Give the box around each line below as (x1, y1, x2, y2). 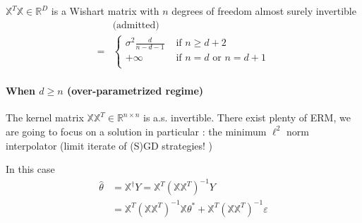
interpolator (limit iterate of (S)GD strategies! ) (6, 138, 213, 152)
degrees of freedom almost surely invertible (171, 4, 356, 18)
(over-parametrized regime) (66, 83, 204, 98)
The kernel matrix (6, 110, 84, 125)
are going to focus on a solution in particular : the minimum (6, 123, 267, 138)
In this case (6, 162, 55, 176)
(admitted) (112, 20, 159, 30)
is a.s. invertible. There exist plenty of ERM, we (143, 110, 351, 125)
